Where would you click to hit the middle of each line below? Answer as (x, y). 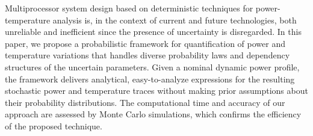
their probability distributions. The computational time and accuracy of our (145, 102)
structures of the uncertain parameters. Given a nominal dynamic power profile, (152, 66)
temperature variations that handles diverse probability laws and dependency (147, 55)
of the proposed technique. (54, 125)
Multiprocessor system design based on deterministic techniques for (129, 8)
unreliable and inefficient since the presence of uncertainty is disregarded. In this (153, 32)
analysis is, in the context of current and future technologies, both (175, 20)
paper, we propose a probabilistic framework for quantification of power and (145, 43)
